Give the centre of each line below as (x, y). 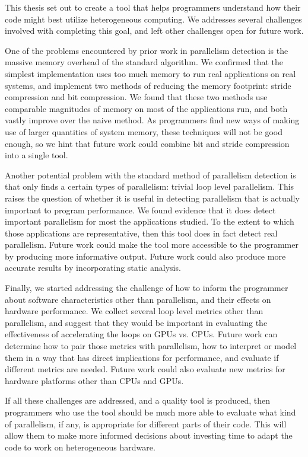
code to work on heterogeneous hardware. (80, 447)
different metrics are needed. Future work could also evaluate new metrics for (145, 369)
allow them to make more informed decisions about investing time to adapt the (149, 435)
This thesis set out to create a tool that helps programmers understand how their (153, 7)
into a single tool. (36, 155)
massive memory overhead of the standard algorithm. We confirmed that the (144, 62)
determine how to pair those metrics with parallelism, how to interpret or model (151, 346)
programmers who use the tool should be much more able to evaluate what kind (150, 412)
